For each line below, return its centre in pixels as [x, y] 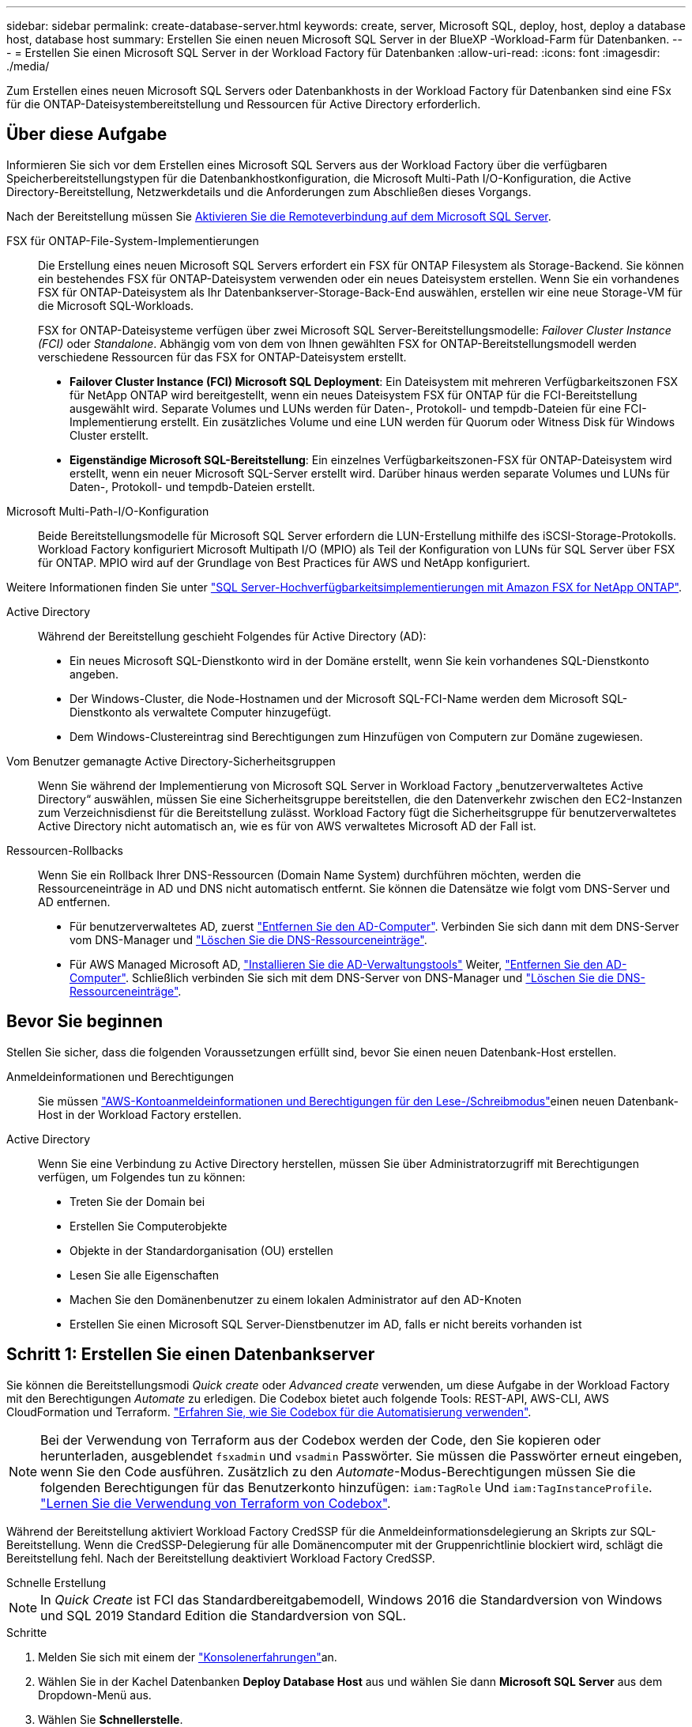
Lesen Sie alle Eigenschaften [144, 1275]
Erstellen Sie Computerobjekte [149, 1226]
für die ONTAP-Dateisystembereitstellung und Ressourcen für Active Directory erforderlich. [244, 104]
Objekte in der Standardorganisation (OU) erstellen [201, 1250]
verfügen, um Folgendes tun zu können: [142, 1177]
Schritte [27, 1632]
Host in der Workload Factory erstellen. [140, 1114]
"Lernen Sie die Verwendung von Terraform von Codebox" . [216, 1503]
